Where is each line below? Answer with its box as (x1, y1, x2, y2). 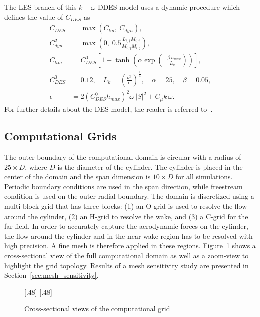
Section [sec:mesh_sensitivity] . (4, 270, 99, 280)
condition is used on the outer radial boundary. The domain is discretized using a (4, 191, 254, 201)
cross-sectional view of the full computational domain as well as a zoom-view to (4, 250, 249, 260)
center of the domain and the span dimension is (4, 171, 151, 182)
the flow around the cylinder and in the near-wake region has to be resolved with (4, 230, 253, 241)
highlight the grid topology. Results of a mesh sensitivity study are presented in (4, 260, 249, 270)
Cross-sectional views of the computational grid (24, 303, 170, 314)
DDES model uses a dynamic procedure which (97, 2, 240, 12)
